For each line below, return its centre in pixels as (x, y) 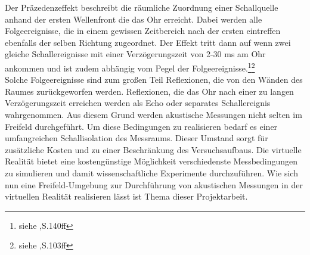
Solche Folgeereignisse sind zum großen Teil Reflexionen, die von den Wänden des (154, 80)
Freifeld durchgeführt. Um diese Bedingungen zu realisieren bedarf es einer (141, 126)
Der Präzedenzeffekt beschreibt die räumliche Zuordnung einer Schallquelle (142, 7)
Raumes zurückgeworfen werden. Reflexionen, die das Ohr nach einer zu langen (149, 91)
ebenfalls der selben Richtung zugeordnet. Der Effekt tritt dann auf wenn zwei (148, 42)
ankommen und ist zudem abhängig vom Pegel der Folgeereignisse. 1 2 (130, 67)
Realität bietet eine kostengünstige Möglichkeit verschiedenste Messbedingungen (151, 161)
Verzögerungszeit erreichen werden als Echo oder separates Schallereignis (138, 103)
